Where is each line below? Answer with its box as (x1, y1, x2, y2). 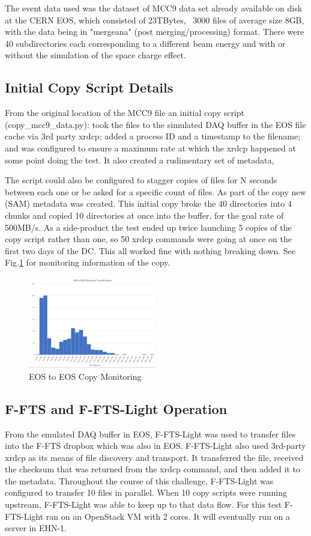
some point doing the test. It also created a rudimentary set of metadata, (5, 153, 274, 166)
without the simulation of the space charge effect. (5, 49, 186, 61)
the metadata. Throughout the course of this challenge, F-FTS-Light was (5, 474, 274, 487)
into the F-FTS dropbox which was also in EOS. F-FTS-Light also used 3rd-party (5, 439, 306, 452)
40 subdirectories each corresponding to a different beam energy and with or (5, 37, 286, 49)
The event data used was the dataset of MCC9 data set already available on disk (5, 2, 303, 14)
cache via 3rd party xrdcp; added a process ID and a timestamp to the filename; (5, 130, 301, 142)
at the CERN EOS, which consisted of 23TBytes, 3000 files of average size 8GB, (5, 13, 304, 26)
